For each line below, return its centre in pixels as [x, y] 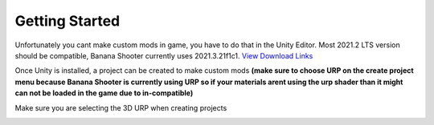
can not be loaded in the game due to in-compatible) [104, 93]
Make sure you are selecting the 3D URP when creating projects [121, 107]
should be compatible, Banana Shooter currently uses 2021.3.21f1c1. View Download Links [164, 55]
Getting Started [68, 21]
